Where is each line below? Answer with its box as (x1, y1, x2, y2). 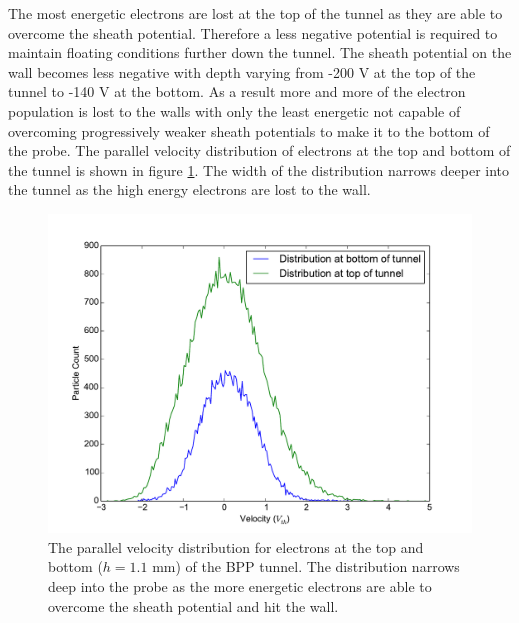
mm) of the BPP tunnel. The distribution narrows (152, 556, 460, 577)
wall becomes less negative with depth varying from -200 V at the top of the (8, 61, 476, 82)
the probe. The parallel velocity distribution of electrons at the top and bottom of (8, 140, 511, 161)
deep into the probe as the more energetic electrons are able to (48, 575, 432, 596)
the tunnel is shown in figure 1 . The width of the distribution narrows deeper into (8, 159, 510, 180)
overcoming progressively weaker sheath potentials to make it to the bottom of (8, 120, 490, 141)
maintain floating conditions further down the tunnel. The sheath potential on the (8, 42, 512, 63)
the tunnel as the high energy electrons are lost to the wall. (8, 179, 371, 200)
